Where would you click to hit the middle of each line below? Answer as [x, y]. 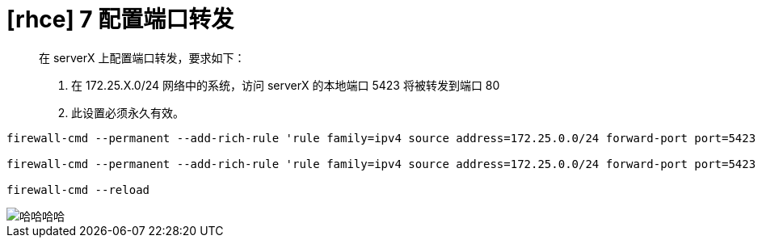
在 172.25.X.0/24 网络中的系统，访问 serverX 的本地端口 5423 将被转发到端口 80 [286, 85]
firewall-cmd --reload [78, 189]
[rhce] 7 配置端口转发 [120, 19]
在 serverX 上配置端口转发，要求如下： [142, 57]
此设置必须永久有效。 [128, 112]
